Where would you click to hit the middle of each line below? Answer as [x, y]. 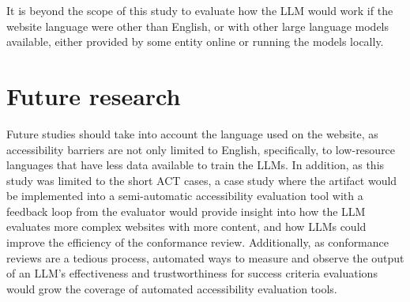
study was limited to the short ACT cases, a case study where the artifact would [202, 180]
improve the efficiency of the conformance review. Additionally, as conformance [197, 242]
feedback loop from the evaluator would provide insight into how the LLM [186, 211]
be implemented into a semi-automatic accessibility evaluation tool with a [185, 196]
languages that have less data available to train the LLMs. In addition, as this [196, 165]
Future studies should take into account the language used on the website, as [192, 133]
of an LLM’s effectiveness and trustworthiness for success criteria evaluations [192, 273]
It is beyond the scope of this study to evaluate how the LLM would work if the [200, 10]
